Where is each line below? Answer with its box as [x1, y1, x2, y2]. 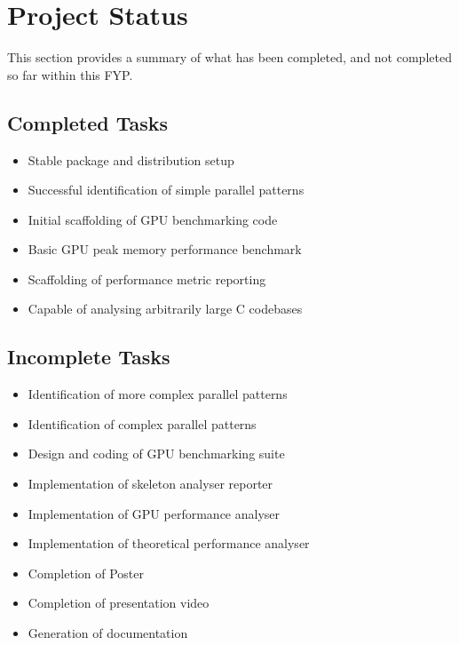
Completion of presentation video [28, 593, 210, 612]
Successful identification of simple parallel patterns [28, 180, 305, 199]
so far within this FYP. [7, 65, 133, 84]
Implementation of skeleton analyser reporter [28, 474, 273, 493]
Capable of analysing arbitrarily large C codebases [28, 299, 303, 318]
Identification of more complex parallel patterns [28, 385, 288, 403]
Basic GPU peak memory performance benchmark [28, 240, 302, 259]
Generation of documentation [28, 624, 188, 642]
